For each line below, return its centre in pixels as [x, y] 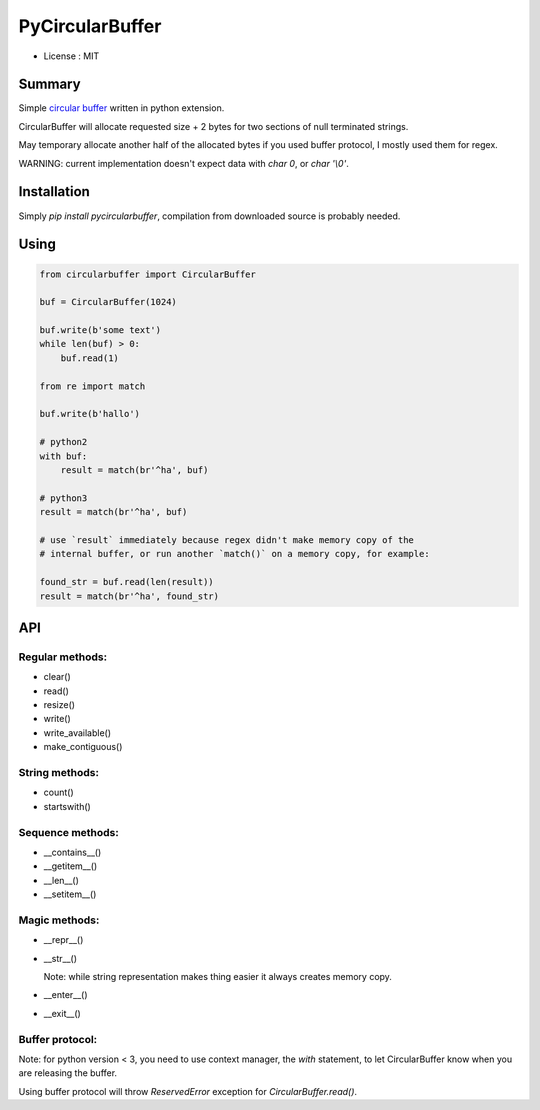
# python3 [63, 498]
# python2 [63, 442]
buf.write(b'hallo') [89, 414]
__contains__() [72, 852]
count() [58, 792]
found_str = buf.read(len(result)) [126, 582]
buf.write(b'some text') [100, 330]
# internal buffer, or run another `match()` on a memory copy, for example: [234, 554]
